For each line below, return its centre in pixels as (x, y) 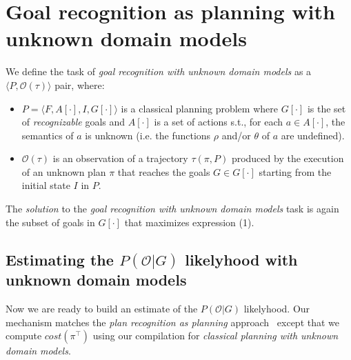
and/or (236, 135)
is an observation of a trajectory (120, 158)
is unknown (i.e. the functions (148, 135)
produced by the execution (288, 158)
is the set (327, 108)
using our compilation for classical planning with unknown (215, 336)
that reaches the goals (164, 171)
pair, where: (80, 84)
